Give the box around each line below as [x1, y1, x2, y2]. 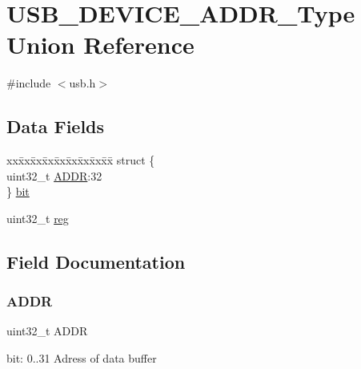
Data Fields [6, 114, 105, 139]
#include [6, 75, 51, 91]
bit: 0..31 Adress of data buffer [6, 350, 157, 367]
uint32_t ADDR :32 [6, 167, 102, 184]
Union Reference [6, 28, 195, 61]
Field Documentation [6, 249, 186, 274]
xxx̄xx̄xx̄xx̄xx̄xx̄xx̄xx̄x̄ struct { [6, 152, 155, 168]
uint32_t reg [6, 209, 69, 226]
